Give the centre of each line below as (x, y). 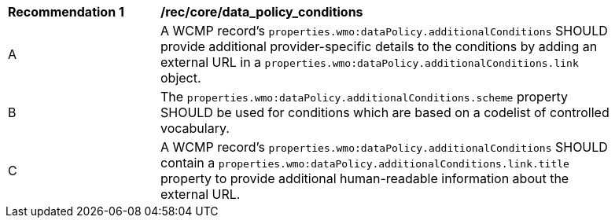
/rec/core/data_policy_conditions (262, 12)
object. (181, 78)
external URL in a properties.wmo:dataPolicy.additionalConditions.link (370, 62)
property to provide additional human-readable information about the (365, 178)
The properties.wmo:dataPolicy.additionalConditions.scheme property (365, 97)
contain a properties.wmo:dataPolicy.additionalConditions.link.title (365, 163)
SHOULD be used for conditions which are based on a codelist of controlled (385, 112)
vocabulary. (195, 128)
